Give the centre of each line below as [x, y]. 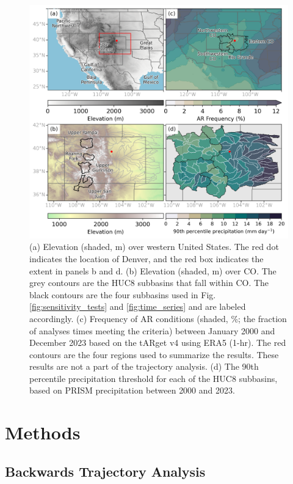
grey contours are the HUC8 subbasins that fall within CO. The [149, 283]
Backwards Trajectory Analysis [105, 471]
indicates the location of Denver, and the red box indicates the [146, 258]
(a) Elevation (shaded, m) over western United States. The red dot [154, 247]
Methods [43, 432]
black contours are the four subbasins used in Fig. [123, 294]
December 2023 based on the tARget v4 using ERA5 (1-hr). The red [158, 343]
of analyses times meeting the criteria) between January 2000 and [152, 330]
